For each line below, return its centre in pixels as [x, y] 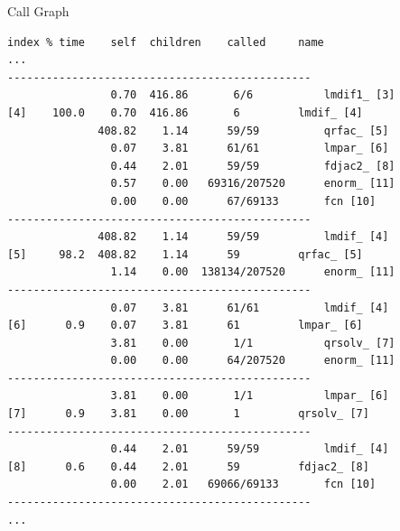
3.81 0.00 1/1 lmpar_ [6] [250, 396]
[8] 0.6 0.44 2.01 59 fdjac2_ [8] [188, 466]
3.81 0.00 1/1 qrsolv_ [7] [253, 343]
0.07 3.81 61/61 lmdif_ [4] [250, 307]
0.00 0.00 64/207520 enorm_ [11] [253, 361]
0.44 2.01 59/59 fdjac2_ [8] [253, 166]
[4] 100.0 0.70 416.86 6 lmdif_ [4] [185, 112]
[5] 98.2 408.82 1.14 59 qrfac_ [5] [185, 254]
